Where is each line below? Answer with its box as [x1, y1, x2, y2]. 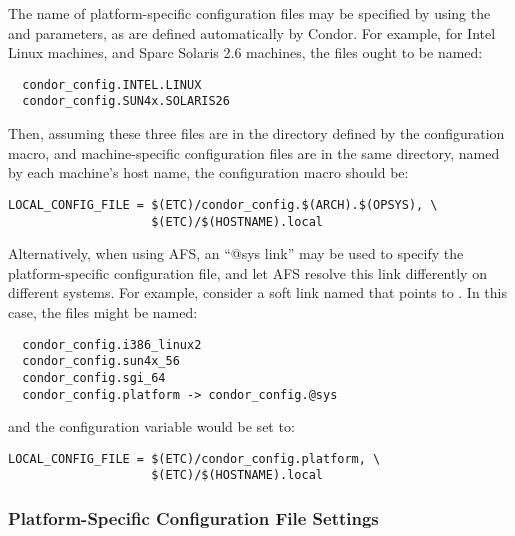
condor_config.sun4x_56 [22, 354, 180, 369]
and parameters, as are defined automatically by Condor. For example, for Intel [8, 22, 496, 43]
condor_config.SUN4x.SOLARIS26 [22, 94, 230, 109]
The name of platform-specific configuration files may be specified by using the [8, 3, 491, 23]
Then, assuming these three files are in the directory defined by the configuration [8, 123, 505, 144]
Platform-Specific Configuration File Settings [8, 506, 379, 531]
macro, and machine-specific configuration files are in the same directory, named [8, 142, 500, 163]
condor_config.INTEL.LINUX [22, 77, 202, 92]
